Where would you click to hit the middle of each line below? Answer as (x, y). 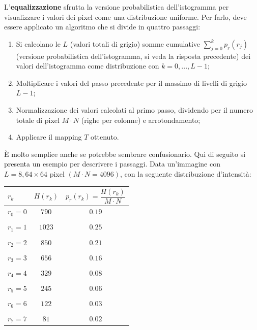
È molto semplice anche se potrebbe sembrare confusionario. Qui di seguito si (125, 154)
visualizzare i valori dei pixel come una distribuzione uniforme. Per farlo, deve (125, 16)
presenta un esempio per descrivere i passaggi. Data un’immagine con (112, 164)
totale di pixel (38, 120)
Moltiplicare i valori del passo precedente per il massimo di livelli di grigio (131, 82)
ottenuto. (105, 137)
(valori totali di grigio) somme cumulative (135, 43)
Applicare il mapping (49, 137)
